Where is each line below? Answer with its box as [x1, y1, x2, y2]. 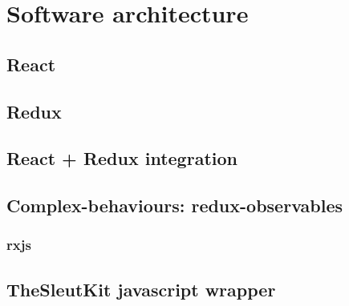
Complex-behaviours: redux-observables [6, 193, 343, 218]
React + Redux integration [6, 146, 237, 171]
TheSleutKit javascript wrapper [6, 276, 276, 301]
